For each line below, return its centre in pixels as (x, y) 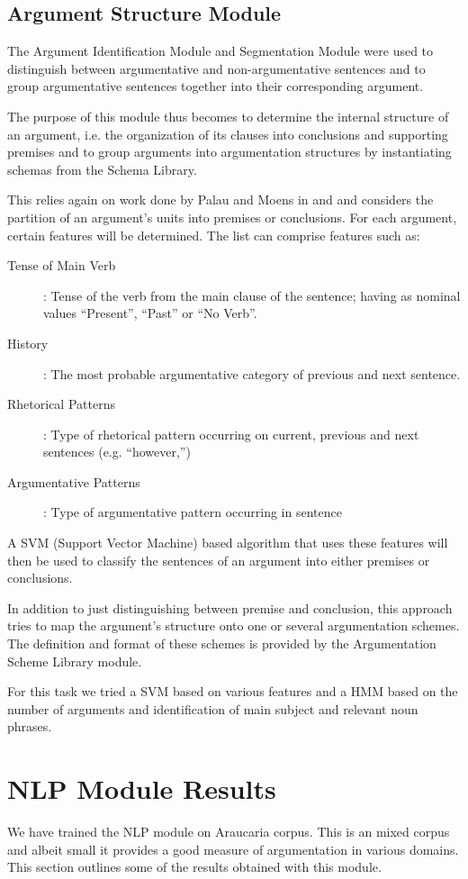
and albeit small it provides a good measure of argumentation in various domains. (233, 849)
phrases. (30, 726)
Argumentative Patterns (74, 481)
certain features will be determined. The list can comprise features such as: (214, 235)
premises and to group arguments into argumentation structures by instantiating (229, 152)
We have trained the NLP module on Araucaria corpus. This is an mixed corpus (229, 832)
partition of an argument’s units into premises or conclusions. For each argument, (232, 217)
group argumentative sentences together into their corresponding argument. (216, 86)
